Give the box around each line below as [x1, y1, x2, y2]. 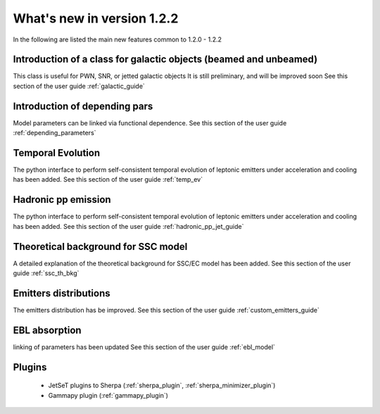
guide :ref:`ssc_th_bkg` [13, 269, 80, 277]
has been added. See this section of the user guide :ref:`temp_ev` [13, 175, 203, 184]
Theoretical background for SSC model [13, 240, 188, 253]
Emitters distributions [13, 287, 110, 299]
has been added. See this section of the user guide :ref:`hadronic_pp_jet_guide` [13, 222, 244, 230]
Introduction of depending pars [13, 100, 153, 112]
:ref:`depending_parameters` [13, 129, 96, 137]
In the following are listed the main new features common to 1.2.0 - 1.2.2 [13, 35, 222, 44]
